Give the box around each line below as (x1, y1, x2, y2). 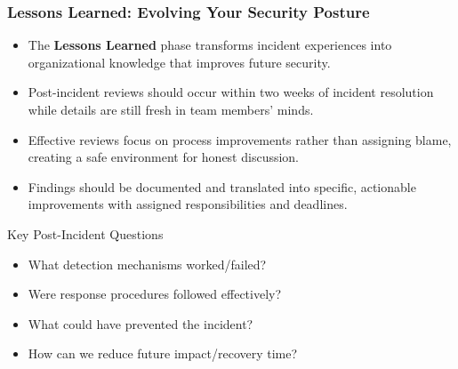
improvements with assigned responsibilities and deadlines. (28, 195, 348, 213)
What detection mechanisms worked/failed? (28, 254, 267, 273)
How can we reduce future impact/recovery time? (28, 344, 298, 363)
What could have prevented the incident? (28, 314, 253, 333)
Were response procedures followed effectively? (28, 285, 282, 303)
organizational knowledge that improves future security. (28, 52, 331, 71)
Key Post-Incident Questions (7, 224, 164, 243)
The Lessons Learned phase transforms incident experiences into (28, 36, 392, 54)
